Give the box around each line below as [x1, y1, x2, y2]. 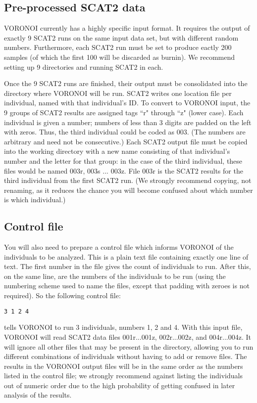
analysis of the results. [4, 390, 72, 400]
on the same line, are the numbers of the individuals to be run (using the [4, 270, 226, 281]
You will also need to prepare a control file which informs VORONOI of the [4, 242, 234, 252]
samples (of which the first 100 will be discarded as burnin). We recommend [4, 51, 235, 62]
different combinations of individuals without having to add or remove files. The [4, 351, 247, 361]
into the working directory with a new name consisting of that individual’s [4, 146, 230, 156]
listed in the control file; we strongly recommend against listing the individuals [4, 370, 243, 381]
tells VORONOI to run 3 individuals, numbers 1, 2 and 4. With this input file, [4, 322, 243, 332]
